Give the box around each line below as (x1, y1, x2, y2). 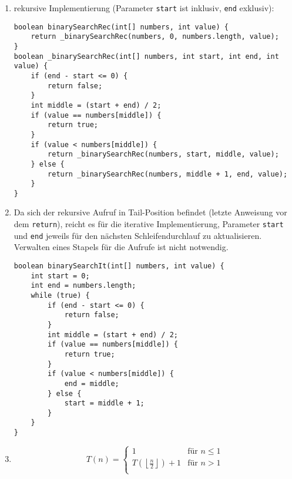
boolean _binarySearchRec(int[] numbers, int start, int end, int (14, 52, 279, 61)
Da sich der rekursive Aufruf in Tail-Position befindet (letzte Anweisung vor (14, 206, 287, 218)
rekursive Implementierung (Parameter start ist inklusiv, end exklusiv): (14, 2, 274, 14)
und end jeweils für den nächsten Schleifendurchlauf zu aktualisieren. (14, 229, 262, 241)
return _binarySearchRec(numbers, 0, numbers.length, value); (31, 32, 279, 41)
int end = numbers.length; (31, 281, 136, 290)
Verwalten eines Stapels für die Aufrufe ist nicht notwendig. (14, 241, 229, 253)
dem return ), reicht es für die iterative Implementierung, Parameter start (14, 218, 284, 230)
